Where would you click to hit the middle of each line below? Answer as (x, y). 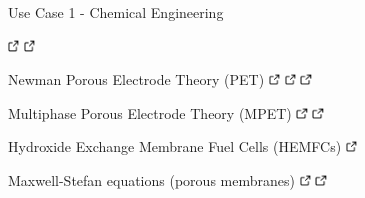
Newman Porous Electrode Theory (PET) (136, 79)
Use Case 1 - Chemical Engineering (116, 12)
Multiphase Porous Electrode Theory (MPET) (150, 112)
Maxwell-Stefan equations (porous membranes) (151, 179)
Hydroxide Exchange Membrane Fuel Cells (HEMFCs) (175, 146)
